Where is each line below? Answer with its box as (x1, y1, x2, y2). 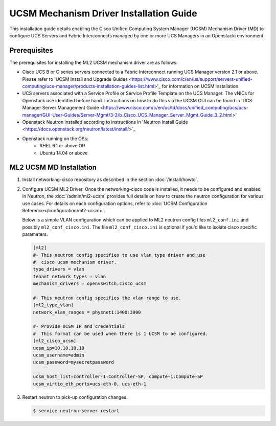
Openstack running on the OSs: (22, 136, 89, 142)
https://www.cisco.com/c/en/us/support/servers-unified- (131, 76, 252, 82)
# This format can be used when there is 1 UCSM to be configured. (33, 330, 209, 337)
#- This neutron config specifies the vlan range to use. (33, 295, 181, 301)
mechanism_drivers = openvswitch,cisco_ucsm (33, 281, 147, 286)
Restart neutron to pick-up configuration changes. (22, 394, 128, 400)
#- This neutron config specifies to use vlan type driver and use (33, 252, 206, 258)
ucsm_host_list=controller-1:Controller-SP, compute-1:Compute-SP (33, 374, 203, 379)
